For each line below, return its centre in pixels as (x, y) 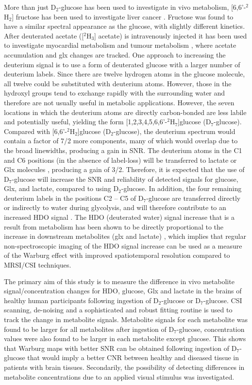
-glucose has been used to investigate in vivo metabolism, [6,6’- (152, 7)
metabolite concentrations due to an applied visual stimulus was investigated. (119, 376)
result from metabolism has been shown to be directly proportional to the (114, 226)
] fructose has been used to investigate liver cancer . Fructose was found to (123, 16)
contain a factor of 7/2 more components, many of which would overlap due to (121, 141)
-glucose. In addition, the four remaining (181, 188)
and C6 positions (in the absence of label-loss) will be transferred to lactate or (120, 160)
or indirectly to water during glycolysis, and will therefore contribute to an (115, 207)
